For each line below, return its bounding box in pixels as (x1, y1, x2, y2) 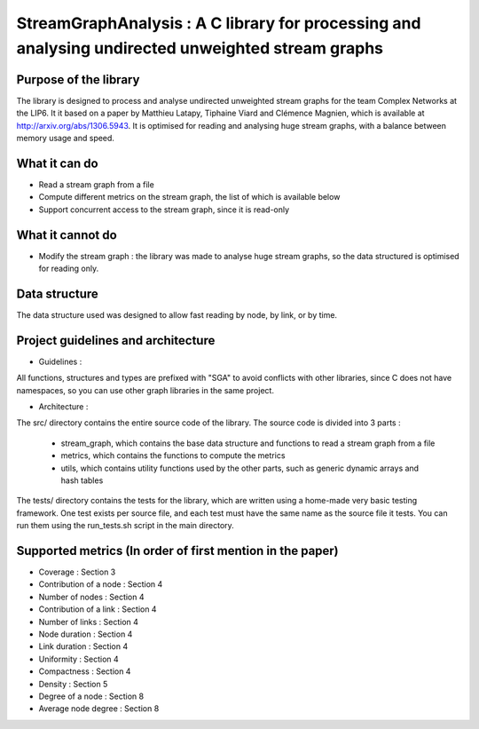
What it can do (16, 155, 98, 170)
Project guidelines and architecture (16, 333, 216, 348)
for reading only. (38, 263, 99, 274)
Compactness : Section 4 (38, 666, 131, 677)
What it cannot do (16, 227, 117, 242)
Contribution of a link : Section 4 (38, 604, 157, 614)
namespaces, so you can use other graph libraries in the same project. (16, 384, 275, 395)
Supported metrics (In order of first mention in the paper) (16, 543, 339, 559)
